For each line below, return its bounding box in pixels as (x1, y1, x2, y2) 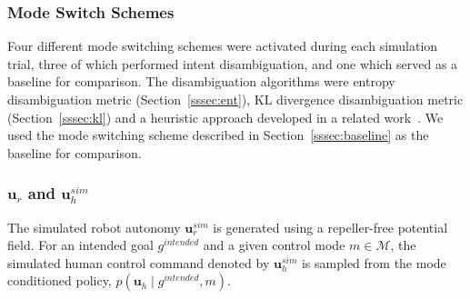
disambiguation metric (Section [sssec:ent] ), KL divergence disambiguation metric (7, 90, 464, 108)
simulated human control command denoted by (7, 253, 270, 272)
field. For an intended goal (7, 235, 154, 254)
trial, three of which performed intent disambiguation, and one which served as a (7, 54, 458, 73)
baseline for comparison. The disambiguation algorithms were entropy (7, 72, 395, 91)
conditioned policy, (7, 271, 112, 290)
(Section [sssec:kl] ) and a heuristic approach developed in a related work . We (7, 107, 444, 126)
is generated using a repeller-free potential (213, 217, 448, 236)
